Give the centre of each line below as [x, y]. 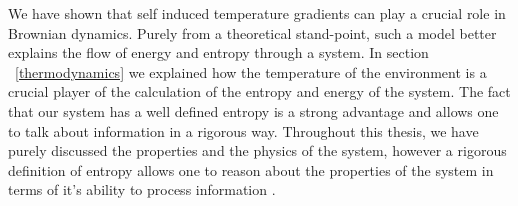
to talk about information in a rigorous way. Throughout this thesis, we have [243, 130]
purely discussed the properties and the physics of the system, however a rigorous [257, 150]
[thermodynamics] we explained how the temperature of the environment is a [251, 71]
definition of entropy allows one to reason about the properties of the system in [251, 169]
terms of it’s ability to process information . [142, 189]
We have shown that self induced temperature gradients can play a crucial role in [257, 13]
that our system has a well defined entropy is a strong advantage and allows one [253, 110]
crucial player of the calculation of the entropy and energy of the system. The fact [259, 91]
